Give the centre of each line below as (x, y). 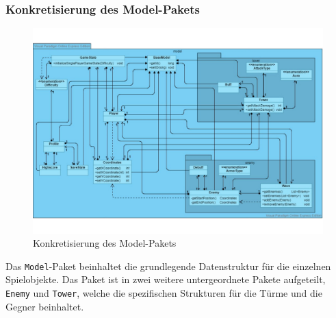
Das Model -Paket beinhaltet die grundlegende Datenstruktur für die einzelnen (168, 266)
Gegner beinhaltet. (45, 306)
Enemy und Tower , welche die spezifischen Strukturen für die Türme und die (164, 293)
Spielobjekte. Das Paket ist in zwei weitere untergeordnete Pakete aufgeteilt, (166, 279)
